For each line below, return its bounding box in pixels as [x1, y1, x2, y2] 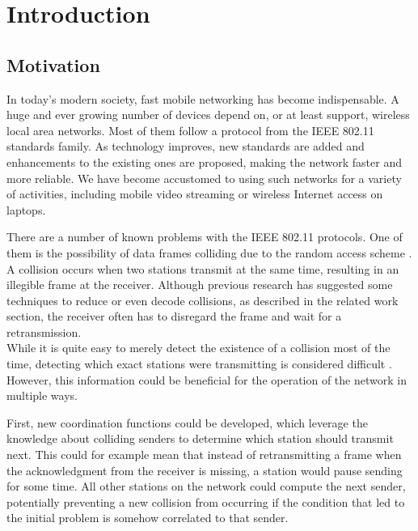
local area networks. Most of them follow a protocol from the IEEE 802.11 [6, 121, 374, 138]
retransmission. [6, 323, 82, 340]
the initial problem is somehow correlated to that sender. [6, 509, 289, 526]
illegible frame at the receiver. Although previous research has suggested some [6, 276, 393, 293]
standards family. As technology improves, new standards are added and [6, 138, 365, 155]
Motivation [6, 52, 100, 77]
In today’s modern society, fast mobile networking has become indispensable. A [6, 90, 399, 107]
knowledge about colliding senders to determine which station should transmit [6, 430, 394, 447]
